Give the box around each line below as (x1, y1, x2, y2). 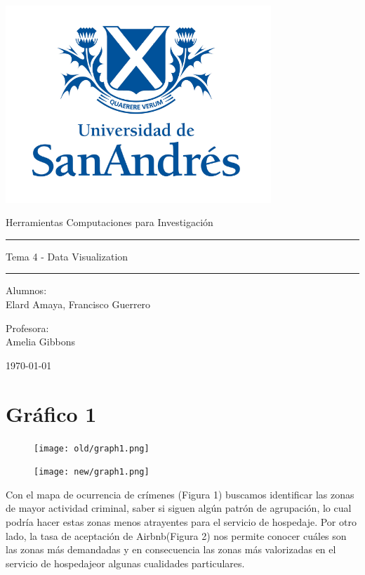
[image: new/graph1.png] (34, 467, 150, 477)
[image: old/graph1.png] (34, 443, 150, 454)
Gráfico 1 (6, 399, 97, 428)
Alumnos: (6, 283, 47, 298)
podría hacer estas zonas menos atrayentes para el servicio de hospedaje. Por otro (6, 515, 357, 529)
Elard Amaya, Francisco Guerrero (6, 297, 151, 312)
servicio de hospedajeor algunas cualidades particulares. (6, 555, 245, 570)
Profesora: (6, 320, 49, 335)
